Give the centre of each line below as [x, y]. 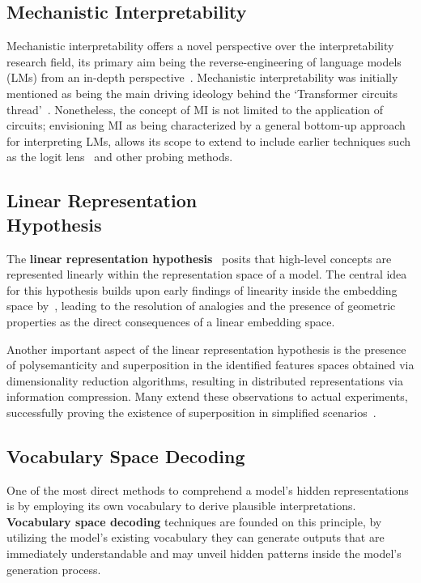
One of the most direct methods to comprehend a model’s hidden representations [208, 489]
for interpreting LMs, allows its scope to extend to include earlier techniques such [208, 140]
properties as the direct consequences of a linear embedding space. [171, 321]
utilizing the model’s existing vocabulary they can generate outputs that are [196, 537]
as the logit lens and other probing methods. [120, 157]
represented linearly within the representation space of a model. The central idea [207, 274]
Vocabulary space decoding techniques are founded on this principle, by [194, 521]
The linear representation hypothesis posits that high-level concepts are [199, 258]
